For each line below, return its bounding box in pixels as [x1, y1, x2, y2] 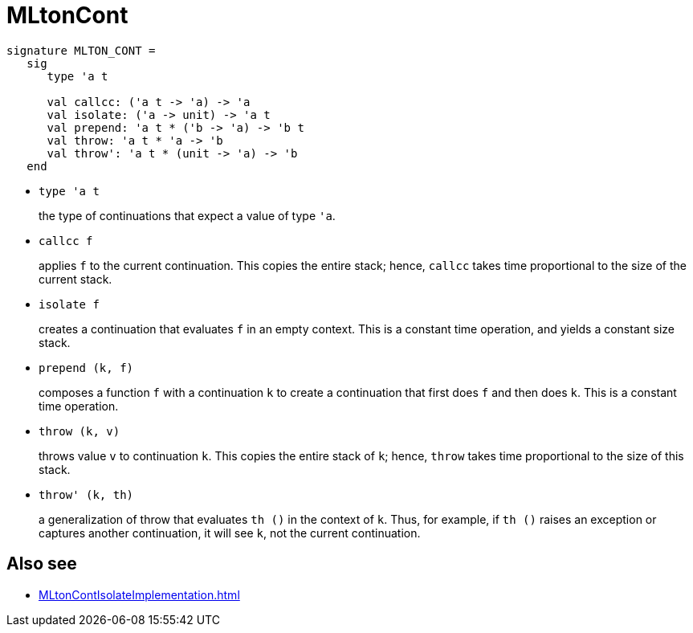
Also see [6, 553, 77, 574]
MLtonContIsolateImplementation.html [39, 587, 240, 602]
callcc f [39, 234, 93, 247]
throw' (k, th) [39, 488, 134, 501]
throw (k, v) [39, 424, 120, 438]
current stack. [39, 272, 112, 286]
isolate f [39, 297, 100, 311]
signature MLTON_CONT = [6, 43, 156, 57]
